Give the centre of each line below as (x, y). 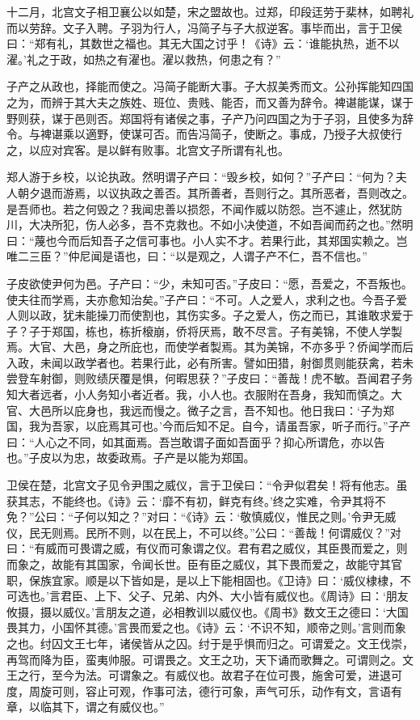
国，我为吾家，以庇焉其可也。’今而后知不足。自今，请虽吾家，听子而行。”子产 (209, 426)
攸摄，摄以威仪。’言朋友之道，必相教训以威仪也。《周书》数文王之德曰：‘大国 (208, 611)
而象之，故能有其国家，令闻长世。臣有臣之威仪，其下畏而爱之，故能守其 (199, 564)
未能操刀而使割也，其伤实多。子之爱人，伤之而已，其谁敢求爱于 (244, 315)
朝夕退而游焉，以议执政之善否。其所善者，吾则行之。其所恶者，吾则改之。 (215, 192)
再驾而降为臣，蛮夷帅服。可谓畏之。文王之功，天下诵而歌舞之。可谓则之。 (204, 659)
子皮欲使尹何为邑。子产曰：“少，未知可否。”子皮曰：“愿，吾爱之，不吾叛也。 (210, 283)
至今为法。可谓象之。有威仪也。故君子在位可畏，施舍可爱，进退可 (227, 675)
